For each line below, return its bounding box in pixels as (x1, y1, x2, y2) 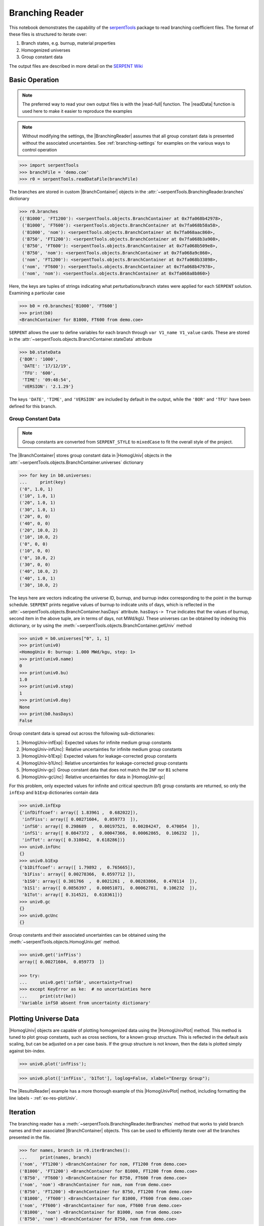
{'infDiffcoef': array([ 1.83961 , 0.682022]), (19, 810, 138, 815)
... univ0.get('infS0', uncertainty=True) (19, 979, 133, 985)
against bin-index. (9, 1047, 46, 1054)
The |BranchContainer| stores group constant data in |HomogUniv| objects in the (9, 453, 172, 459)
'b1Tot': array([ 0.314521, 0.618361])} (22, 892, 123, 897)
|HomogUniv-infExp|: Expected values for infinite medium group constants (21, 740, 172, 745)
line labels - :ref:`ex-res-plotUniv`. (9, 1095, 78, 1101)
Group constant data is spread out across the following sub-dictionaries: (9, 731, 155, 737)
